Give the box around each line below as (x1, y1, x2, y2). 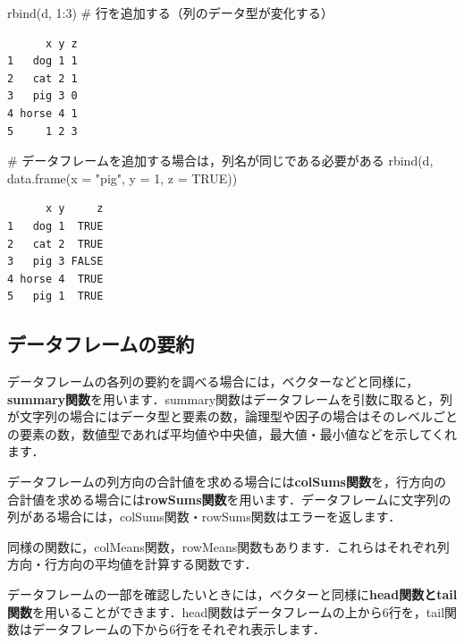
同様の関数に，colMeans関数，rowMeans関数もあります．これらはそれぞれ (7, 537, 437, 555)
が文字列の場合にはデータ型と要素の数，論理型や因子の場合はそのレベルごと (7, 407, 458, 426)
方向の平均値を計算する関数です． (56, 555, 257, 573)
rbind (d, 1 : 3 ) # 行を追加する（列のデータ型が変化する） (7, 4, 333, 21)
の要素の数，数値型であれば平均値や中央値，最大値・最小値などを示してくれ (7, 424, 458, 443)
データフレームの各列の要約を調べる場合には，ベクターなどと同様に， (7, 372, 419, 391)
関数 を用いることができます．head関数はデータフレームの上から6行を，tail (7, 602, 445, 621)
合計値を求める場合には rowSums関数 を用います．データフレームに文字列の (7, 489, 451, 508)
